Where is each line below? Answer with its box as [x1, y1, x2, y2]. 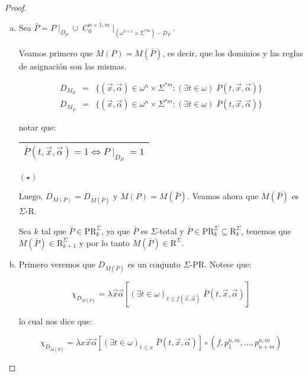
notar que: [18, 120, 56, 133]
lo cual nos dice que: [18, 314, 92, 327]
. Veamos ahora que [187, 190, 259, 202]
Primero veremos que [18, 257, 95, 270]
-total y [157, 224, 184, 237]
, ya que [101, 224, 130, 237]
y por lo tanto [79, 236, 130, 248]
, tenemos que [241, 224, 291, 237]
